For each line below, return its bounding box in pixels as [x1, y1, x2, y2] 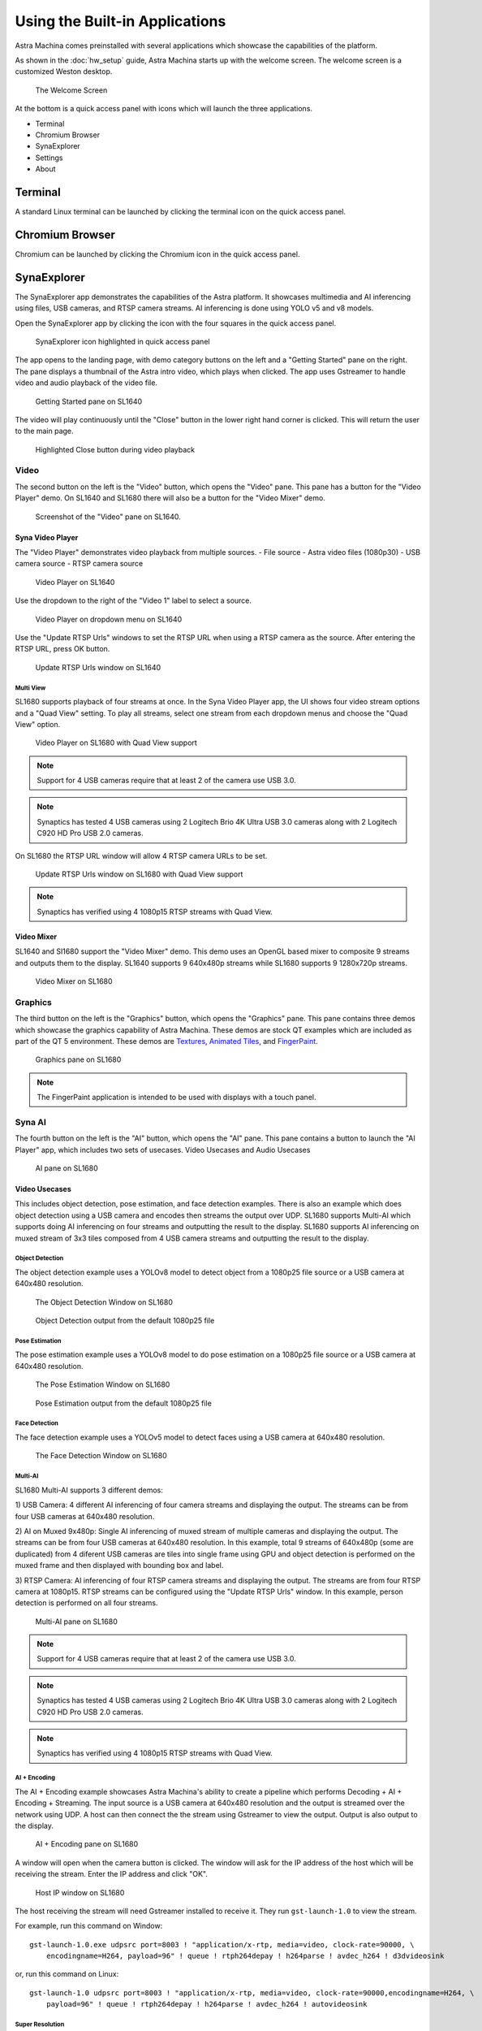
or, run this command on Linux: [15, 1969, 119, 1979]
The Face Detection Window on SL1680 [35, 1451, 168, 1461]
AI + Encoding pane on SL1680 [35, 1839, 139, 1849]
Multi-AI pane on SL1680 [35, 1617, 118, 1626]
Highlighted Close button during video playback [35, 444, 195, 454]
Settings [35, 153, 63, 162]
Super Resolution [15, 2020, 65, 2029]
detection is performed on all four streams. [15, 1598, 158, 1608]
